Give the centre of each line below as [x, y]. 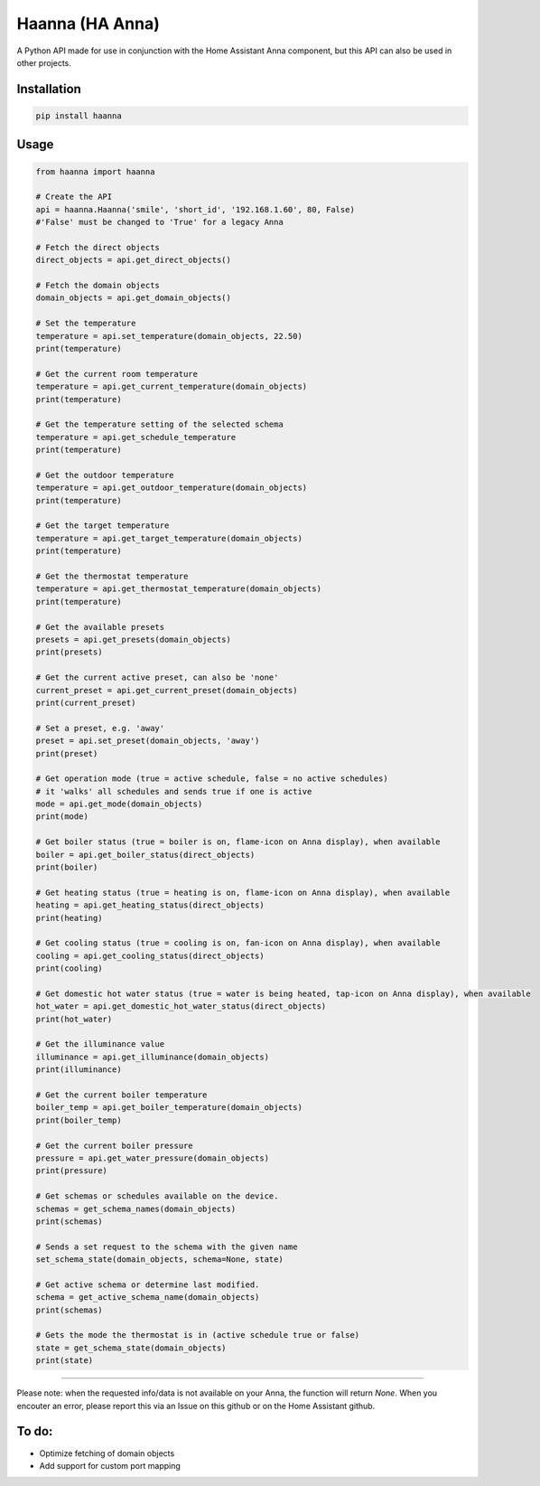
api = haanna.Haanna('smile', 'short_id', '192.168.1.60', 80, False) [196, 209]
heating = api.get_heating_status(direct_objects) [150, 905]
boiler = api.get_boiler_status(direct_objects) [145, 855]
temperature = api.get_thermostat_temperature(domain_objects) [179, 589]
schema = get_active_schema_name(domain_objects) [148, 1298]
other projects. [44, 62]
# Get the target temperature [102, 526]
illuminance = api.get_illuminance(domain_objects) [153, 1057]
